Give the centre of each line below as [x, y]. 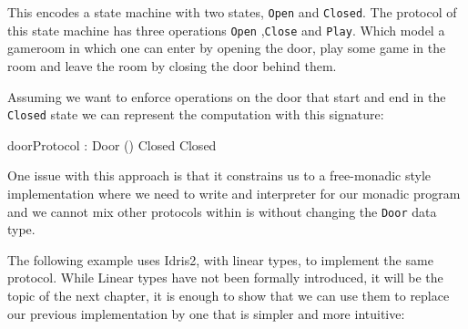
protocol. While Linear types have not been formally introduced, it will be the [225, 278]
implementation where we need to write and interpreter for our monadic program [234, 193]
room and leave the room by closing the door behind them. [172, 65]
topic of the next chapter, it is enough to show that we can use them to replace [229, 295]
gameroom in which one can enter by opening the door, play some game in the [227, 48]
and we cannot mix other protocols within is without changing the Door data [222, 211]
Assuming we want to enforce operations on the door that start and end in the [227, 96]
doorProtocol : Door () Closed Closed [112, 144]
